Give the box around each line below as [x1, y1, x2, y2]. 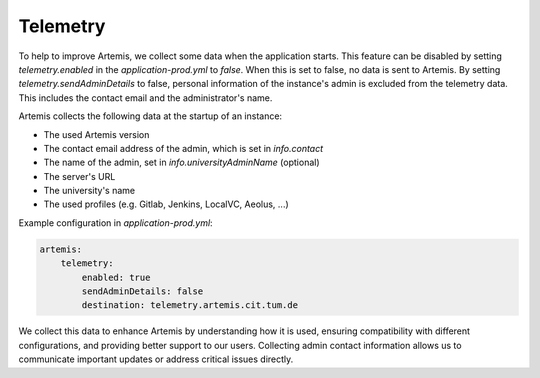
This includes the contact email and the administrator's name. [18, 91, 273, 104]
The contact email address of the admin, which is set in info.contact [43, 142, 324, 154]
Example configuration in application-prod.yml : [18, 216, 214, 229]
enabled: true [81, 271, 151, 283]
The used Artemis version [43, 128, 150, 140]
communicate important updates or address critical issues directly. [18, 353, 294, 365]
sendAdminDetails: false [81, 286, 204, 297]
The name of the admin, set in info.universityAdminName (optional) [43, 156, 320, 169]
